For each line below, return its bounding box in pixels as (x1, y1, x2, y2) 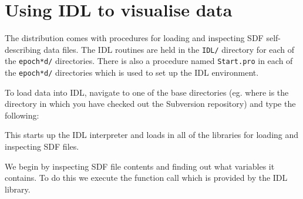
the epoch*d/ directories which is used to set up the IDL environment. (5, 66, 259, 79)
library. (5, 183, 31, 195)
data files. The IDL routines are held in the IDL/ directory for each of (43, 43, 295, 55)
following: (5, 109, 39, 121)
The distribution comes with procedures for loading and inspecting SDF (5, 32, 264, 44)
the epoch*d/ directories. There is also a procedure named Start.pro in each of (5, 55, 293, 67)
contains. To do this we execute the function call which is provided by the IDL (5, 171, 288, 184)
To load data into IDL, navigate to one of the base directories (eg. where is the (5, 86, 289, 98)
